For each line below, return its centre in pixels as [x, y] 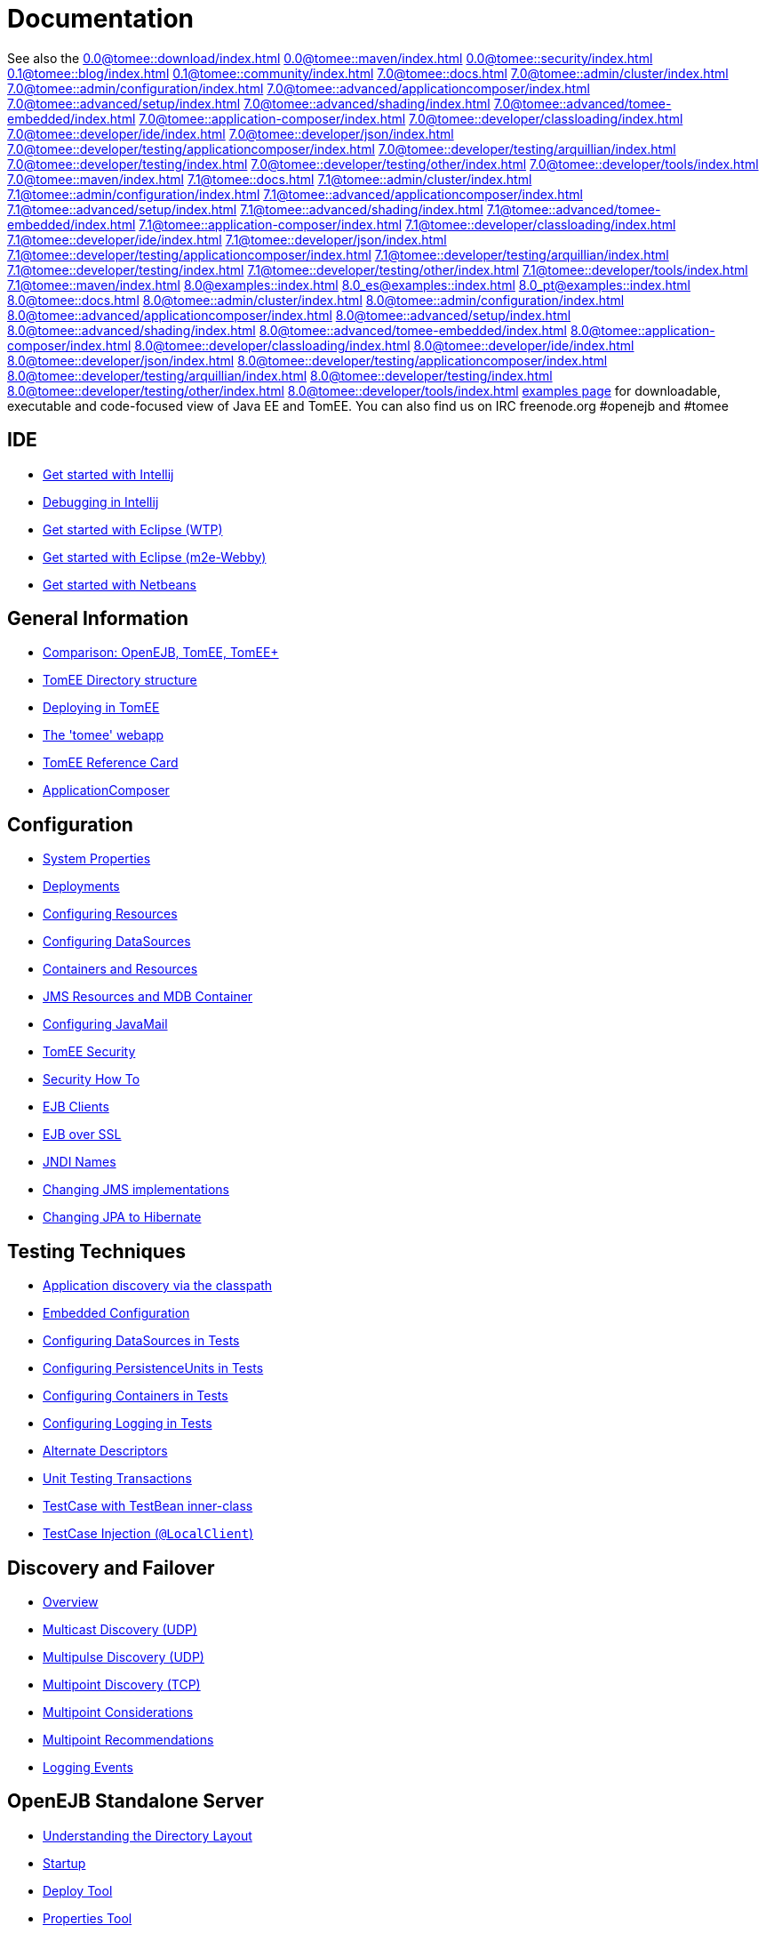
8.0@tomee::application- [642, 330]
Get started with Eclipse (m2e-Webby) [155, 557]
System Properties [97, 859]
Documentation [101, 19]
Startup [64, 1863]
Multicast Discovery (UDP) [120, 1629]
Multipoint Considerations [118, 1712]
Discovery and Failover [111, 1568]
